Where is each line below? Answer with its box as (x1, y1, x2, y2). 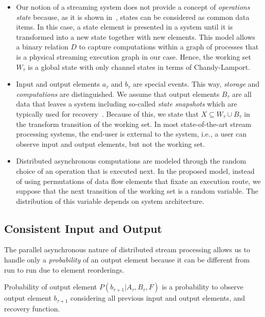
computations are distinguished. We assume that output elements (16, 88, 220, 99)
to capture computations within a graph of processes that (79, 41, 259, 52)
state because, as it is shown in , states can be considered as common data (16, 11, 250, 22)
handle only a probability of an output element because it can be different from (4, 254, 250, 265)
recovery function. (4, 303, 60, 313)
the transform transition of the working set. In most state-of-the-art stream (16, 118, 251, 129)
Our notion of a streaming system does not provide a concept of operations (16, 2, 250, 12)
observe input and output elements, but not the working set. (16, 138, 205, 149)
